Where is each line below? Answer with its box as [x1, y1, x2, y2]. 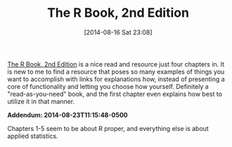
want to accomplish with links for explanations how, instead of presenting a [7, 75, 225, 83]
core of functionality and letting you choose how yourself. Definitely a [7, 82, 209, 90]
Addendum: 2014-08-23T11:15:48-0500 [7, 111, 128, 119]
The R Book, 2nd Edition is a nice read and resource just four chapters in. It [7, 59, 225, 68]
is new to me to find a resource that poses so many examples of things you [7, 67, 225, 76]
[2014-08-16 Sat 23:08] [84, 28, 153, 36]
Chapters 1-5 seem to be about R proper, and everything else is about [7, 124, 209, 132]
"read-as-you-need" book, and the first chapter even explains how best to [7, 90, 223, 98]
